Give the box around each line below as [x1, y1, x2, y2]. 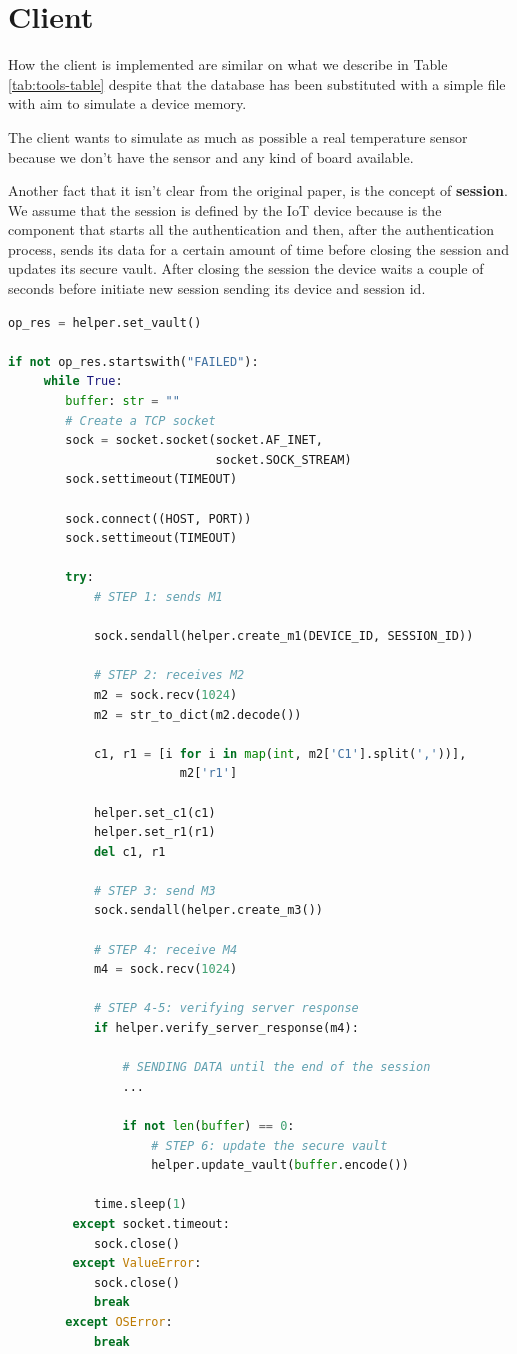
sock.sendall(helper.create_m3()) [93, 903, 323, 918]
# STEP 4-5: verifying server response [93, 1001, 359, 1016]
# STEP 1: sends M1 [93, 589, 223, 604]
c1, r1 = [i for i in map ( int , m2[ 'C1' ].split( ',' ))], [93, 746, 467, 761]
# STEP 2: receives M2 [93, 668, 245, 683]
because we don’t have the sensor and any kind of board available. [8, 146, 414, 167]
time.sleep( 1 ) [93, 1197, 187, 1212]
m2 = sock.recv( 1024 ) [93, 687, 238, 702]
